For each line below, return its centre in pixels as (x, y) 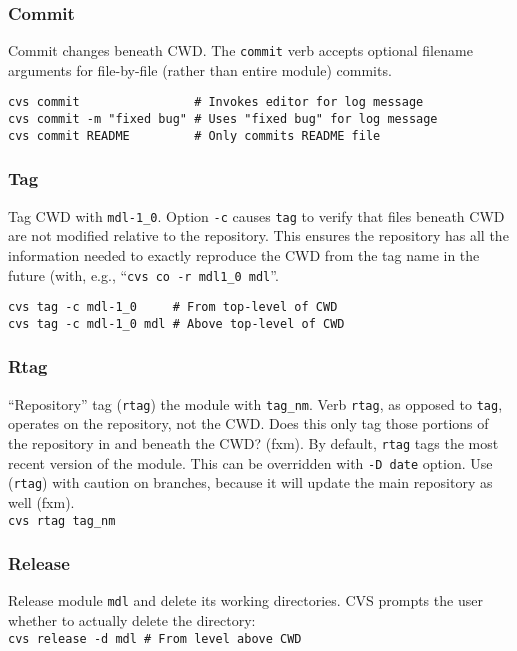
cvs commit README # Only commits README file (194, 135)
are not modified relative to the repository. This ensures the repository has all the (258, 235)
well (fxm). (41, 501)
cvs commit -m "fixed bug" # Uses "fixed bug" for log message (223, 119)
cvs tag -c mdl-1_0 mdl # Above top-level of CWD (176, 323)
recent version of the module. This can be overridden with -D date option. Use (250, 462)
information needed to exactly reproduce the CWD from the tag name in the (244, 254)
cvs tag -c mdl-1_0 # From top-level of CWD (173, 307)
